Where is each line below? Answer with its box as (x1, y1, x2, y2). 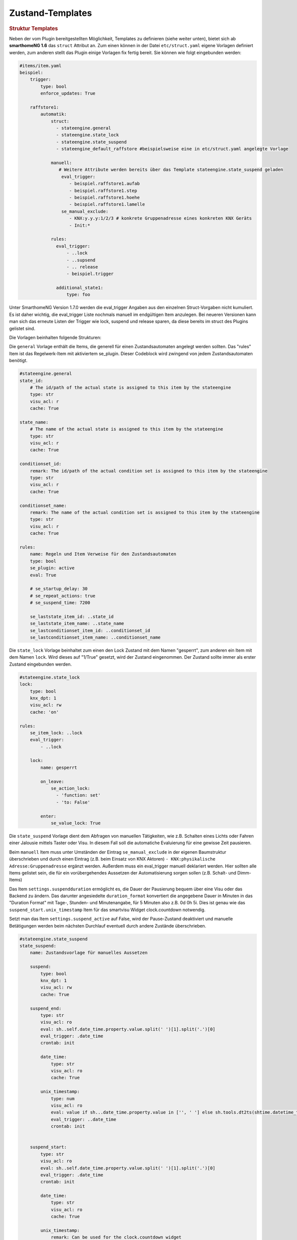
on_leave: (40, 779, 64, 784)
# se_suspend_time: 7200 (30, 600, 91, 606)
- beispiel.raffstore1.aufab (69, 181, 140, 186)
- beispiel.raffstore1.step (69, 187, 137, 193)
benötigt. (9, 358, 28, 364)
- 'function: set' (56, 793, 101, 798)
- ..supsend (66, 257, 96, 263)
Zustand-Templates (9, 7, 92, 18)
